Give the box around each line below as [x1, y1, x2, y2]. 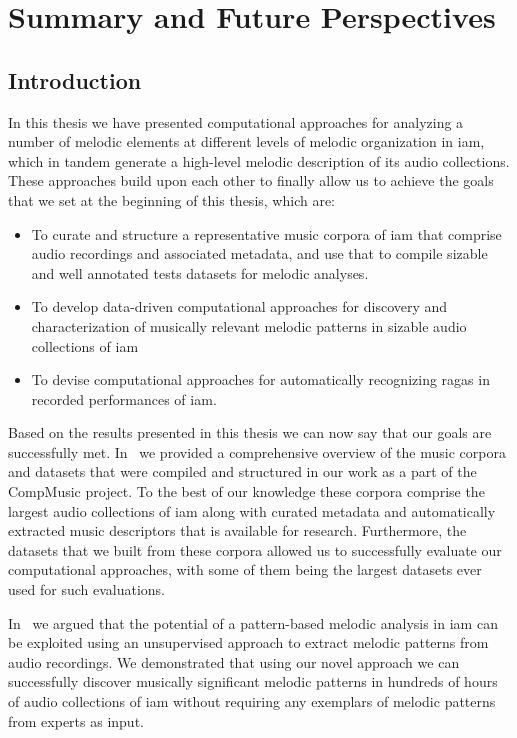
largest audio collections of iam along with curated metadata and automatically [8, 500, 496, 521]
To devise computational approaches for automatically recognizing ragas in [31, 369, 490, 390]
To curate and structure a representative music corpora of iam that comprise [31, 223, 502, 244]
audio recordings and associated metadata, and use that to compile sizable [31, 243, 488, 264]
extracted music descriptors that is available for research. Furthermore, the [8, 520, 467, 541]
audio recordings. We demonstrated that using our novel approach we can [8, 651, 460, 672]
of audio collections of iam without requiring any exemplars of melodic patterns [8, 691, 496, 712]
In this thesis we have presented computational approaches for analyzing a [8, 111, 464, 132]
